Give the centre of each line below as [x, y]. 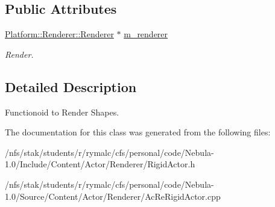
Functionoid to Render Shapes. [62, 112]
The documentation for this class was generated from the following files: [138, 132]
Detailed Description [71, 86]
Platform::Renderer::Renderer [59, 34]
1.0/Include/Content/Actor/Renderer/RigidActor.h [100, 164]
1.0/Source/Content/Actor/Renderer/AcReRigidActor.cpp [113, 196]
